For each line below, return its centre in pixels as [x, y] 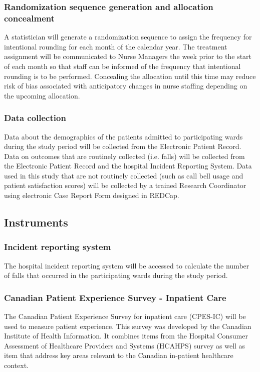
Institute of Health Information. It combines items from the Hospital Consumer [126, 336]
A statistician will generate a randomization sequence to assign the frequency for [128, 37]
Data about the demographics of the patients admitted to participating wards [123, 136]
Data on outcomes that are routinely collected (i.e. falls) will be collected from [124, 156]
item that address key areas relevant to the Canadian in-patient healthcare [119, 355]
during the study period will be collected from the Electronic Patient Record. [123, 146]
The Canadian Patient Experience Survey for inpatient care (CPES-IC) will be [125, 316]
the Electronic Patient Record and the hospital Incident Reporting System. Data [128, 166]
